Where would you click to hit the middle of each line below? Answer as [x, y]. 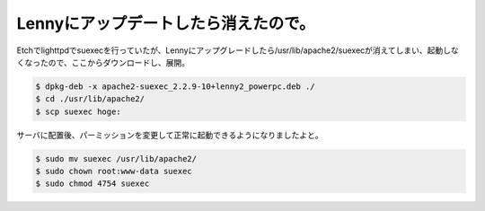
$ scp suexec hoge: [78, 111]
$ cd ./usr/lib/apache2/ [90, 99]
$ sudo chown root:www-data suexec [114, 171]
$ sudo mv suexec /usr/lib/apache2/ [116, 158]
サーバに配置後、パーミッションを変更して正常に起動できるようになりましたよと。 [170, 135]
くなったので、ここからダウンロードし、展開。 [103, 62]
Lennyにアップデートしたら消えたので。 [166, 23]
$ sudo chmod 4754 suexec [93, 184]
